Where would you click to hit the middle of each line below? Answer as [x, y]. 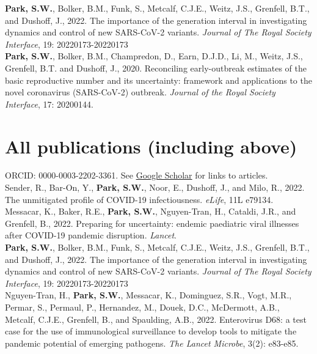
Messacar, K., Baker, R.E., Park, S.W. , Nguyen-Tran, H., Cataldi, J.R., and [151, 211]
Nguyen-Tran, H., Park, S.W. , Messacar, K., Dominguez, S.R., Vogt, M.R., [148, 295]
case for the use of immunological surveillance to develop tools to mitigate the [151, 331]
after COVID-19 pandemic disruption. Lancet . [91, 235]
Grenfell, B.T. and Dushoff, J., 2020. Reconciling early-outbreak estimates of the [156, 68]
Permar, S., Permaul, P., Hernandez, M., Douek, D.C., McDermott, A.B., [142, 307]
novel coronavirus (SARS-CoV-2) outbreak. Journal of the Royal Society [140, 92]
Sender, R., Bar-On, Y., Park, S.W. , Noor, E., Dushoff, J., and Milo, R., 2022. [155, 187]
